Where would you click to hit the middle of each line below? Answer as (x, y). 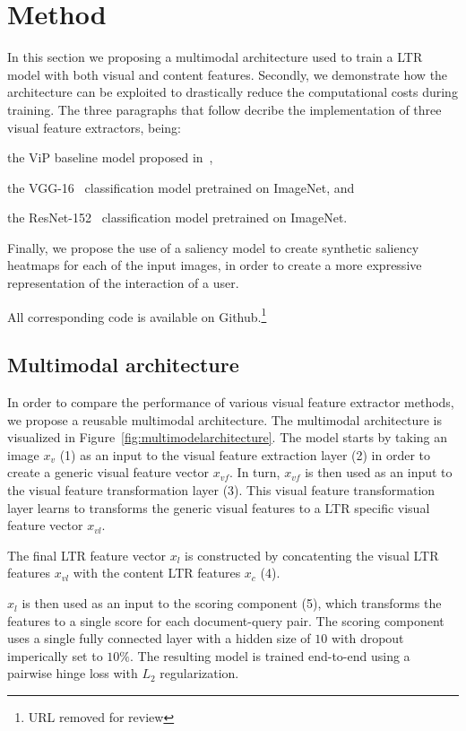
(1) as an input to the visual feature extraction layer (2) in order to (245, 454)
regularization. (199, 673)
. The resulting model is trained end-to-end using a (270, 655)
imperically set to (55, 655)
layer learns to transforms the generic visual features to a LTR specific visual (219, 507)
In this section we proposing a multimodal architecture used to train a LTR (215, 57)
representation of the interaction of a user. (123, 283)
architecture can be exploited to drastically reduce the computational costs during (233, 92)
